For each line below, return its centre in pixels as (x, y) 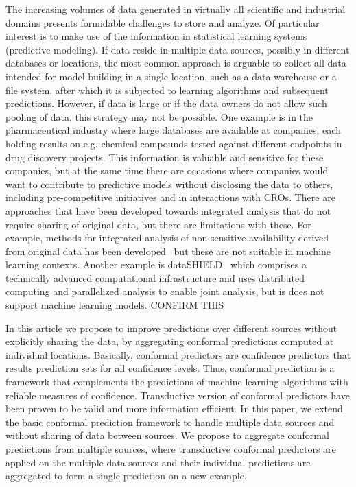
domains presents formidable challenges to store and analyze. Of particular (163, 22)
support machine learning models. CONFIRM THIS (115, 305)
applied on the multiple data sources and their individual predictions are (158, 462)
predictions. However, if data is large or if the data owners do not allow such (166, 103)
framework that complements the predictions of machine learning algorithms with (177, 382)
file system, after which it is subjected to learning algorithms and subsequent (167, 90)
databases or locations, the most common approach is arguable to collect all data (176, 63)
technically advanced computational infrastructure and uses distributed (155, 277)
